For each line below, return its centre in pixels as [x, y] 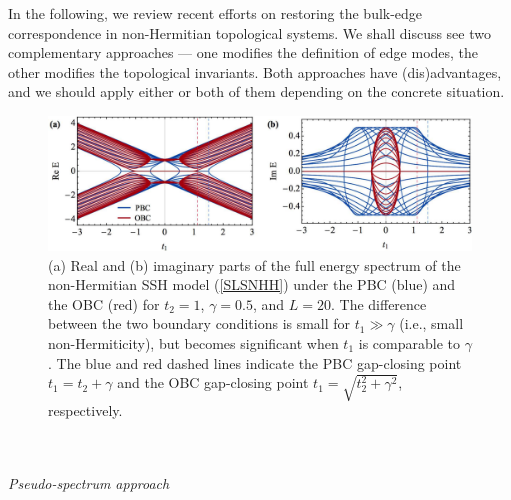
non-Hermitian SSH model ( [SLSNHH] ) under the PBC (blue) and [252, 284]
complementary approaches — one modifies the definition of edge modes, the [243, 52]
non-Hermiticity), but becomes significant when [193, 342]
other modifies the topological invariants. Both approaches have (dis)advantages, [255, 71]
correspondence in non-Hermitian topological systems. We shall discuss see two [249, 32]
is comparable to [409, 342]
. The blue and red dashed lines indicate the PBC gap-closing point [255, 362]
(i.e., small [431, 323]
